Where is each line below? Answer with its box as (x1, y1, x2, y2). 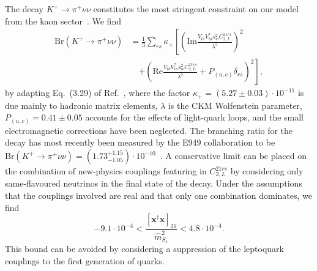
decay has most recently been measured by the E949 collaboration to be (5, 136, 275, 149)
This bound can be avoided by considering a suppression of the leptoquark (5, 242, 284, 255)
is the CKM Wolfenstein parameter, (168, 98, 302, 111)
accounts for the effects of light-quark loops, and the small (85, 111, 304, 124)
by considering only (230, 165, 304, 177)
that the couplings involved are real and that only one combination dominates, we (5, 189, 312, 202)
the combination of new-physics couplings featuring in (5, 165, 207, 177)
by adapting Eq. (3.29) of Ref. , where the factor (5, 86, 190, 99)
